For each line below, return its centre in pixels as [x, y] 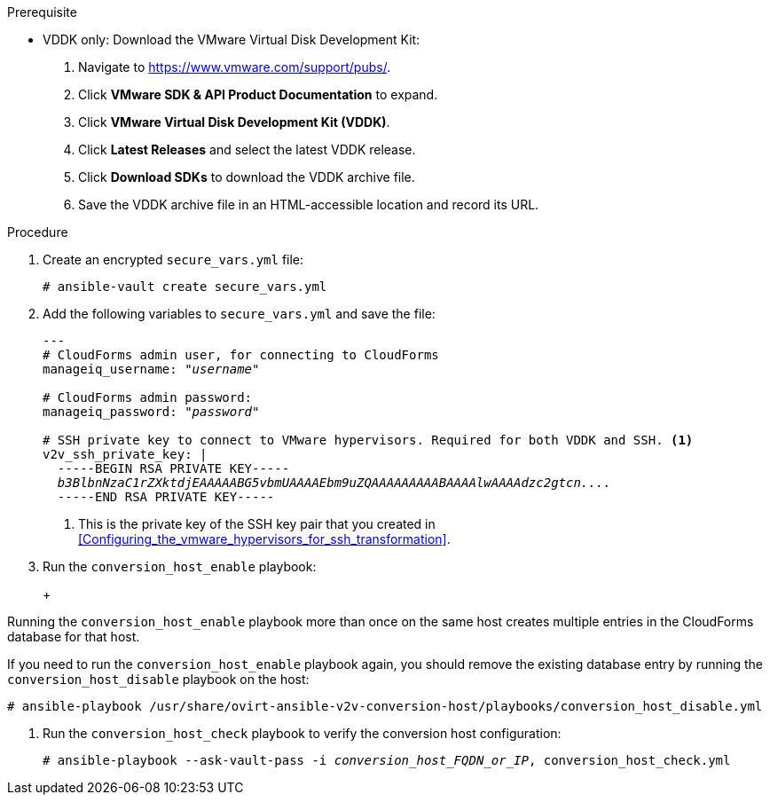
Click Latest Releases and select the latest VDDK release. [247, 149]
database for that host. [74, 637]
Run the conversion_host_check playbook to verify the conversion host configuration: [302, 733]
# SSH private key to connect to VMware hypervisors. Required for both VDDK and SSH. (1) [368, 440]
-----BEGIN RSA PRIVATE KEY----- [173, 468]
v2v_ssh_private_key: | [125, 454]
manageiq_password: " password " [151, 412]
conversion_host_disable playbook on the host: [158, 679]
